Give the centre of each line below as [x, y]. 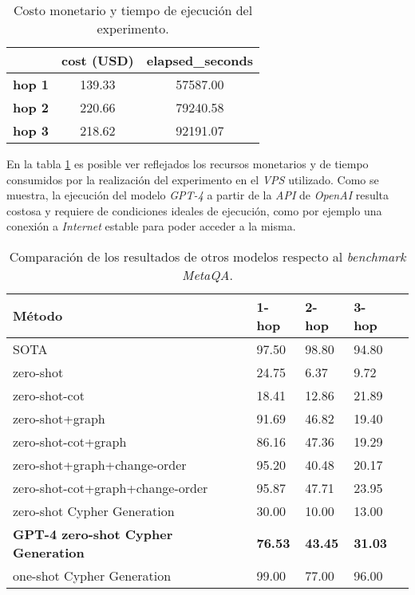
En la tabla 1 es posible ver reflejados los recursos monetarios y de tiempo [188, 164]
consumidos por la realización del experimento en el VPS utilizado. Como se [193, 179]
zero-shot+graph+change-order [100, 464]
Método [38, 316]
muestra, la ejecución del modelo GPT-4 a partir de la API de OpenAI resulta [198, 195]
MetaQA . [207, 274]
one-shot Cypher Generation [92, 575]
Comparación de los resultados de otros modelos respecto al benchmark [207, 256]
